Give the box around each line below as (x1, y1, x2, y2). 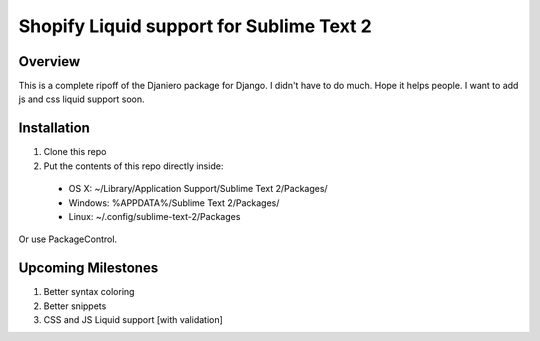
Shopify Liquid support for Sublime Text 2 (18, 15, 372, 37)
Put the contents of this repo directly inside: (43, 160, 224, 172)
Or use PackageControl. (18, 233, 118, 245)
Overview (18, 53, 81, 70)
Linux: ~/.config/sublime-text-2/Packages (68, 210, 241, 222)
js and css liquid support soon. (18, 93, 145, 105)
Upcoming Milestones (18, 260, 159, 277)
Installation (18, 120, 90, 137)
